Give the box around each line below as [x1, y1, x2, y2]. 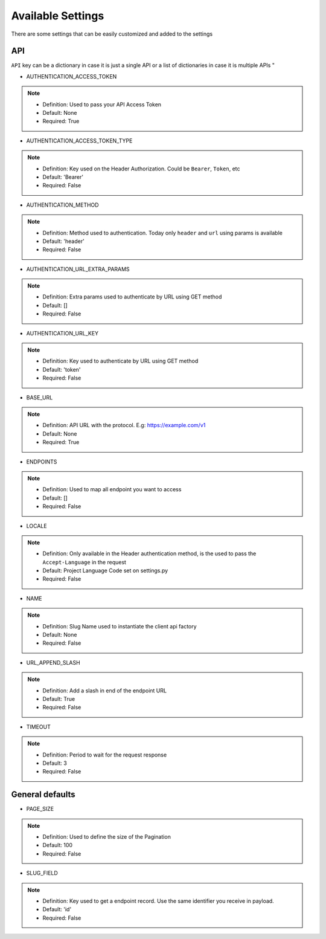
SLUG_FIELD [26, 870, 59, 877]
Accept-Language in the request [42, 558, 127, 566]
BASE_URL [26, 393, 53, 401]
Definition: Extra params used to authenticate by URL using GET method [42, 293, 222, 300]
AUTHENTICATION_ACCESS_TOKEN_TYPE [26, 137, 133, 144]
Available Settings [11, 9, 104, 22]
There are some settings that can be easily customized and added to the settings [11, 30, 213, 37]
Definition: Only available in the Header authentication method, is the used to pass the [42, 550, 257, 557]
